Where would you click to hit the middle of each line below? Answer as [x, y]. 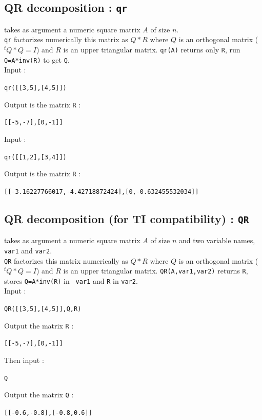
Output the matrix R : [39, 325]
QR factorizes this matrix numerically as [66, 260]
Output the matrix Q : [39, 395]
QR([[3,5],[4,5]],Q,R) [43, 309]
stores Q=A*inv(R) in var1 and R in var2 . [71, 280]
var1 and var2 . [28, 250]
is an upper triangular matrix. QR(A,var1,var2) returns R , [156, 271]
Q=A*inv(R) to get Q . [37, 59]
